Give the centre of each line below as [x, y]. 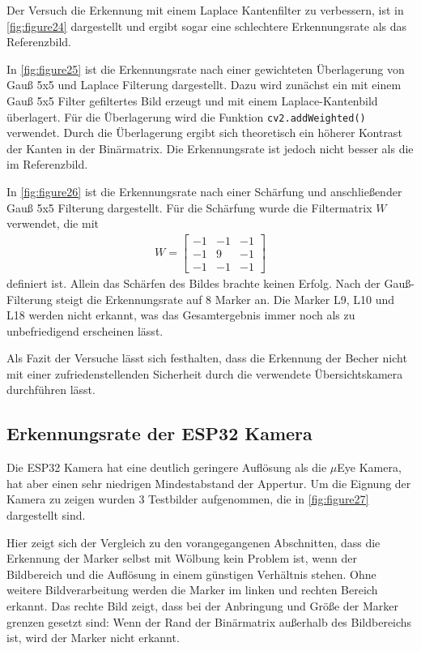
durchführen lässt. [51, 390]
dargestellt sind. [46, 515]
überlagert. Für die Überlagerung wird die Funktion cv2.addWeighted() [186, 116]
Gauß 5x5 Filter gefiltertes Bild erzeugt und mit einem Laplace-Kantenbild [192, 100]
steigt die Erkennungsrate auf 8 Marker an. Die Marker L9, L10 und [225, 299]
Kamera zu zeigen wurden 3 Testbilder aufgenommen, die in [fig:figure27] [188, 499]
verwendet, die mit [53, 223]
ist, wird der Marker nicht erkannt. [93, 638]
